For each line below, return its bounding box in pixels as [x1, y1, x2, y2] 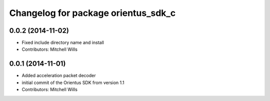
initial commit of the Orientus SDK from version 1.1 [21, 80, 124, 86]
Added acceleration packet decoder [21, 73, 96, 79]
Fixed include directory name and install [21, 40, 104, 46]
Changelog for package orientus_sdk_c [9, 7, 176, 18]
